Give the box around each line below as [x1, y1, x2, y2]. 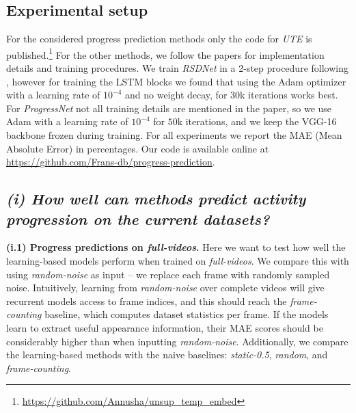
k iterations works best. [240, 88, 338, 102]
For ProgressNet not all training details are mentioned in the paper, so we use [6, 101, 332, 115]
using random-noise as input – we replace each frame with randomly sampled [6, 267, 330, 281]
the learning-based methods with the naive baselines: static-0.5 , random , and [6, 347, 328, 362]
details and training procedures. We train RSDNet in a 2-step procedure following [6, 61, 348, 75]
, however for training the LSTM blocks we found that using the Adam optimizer [6, 74, 346, 88]
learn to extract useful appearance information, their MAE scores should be [6, 320, 323, 334]
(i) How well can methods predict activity [6, 188, 306, 209]
